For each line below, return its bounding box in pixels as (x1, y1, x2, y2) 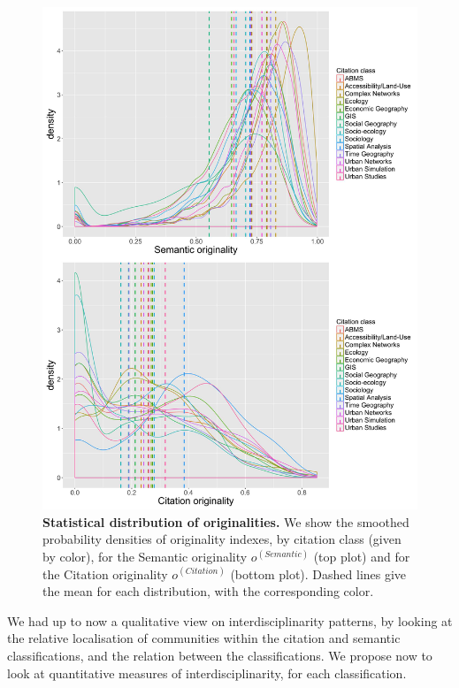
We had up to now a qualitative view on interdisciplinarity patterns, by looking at (7, 611, 453, 630)
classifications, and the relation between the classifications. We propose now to (7, 646, 432, 665)
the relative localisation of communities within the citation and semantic (7, 629, 401, 647)
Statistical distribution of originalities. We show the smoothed (42, 512, 409, 531)
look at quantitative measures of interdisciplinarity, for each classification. (7, 663, 407, 682)
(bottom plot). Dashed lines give (230, 564, 407, 583)
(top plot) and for (313, 547, 410, 566)
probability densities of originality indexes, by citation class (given (42, 530, 402, 548)
